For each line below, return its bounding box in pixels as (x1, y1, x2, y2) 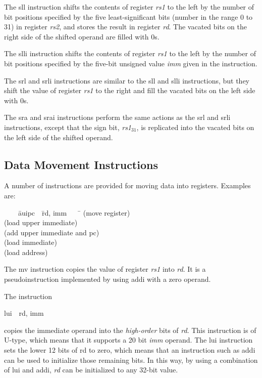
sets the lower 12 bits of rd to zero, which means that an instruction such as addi (4, 345, 255, 355)
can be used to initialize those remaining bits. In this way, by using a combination (4, 354, 258, 365)
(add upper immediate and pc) (4, 227, 99, 237)
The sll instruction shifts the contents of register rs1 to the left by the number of (4, 2, 254, 12)
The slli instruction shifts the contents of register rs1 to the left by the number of (4, 48, 256, 59)
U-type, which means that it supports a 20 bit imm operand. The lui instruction (4, 334, 253, 345)
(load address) (4, 246, 48, 257)
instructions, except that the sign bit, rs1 (4, 121, 132, 132)
